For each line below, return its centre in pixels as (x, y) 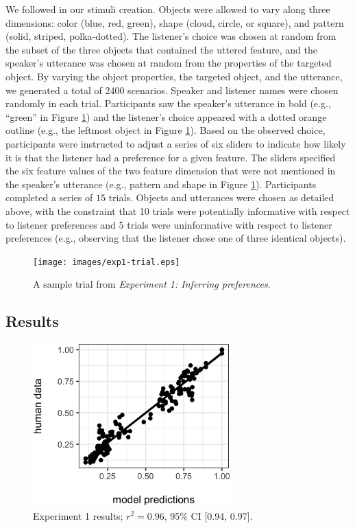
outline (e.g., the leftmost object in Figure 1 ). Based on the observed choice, (166, 130)
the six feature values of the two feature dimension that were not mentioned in (171, 171)
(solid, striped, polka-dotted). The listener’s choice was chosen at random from (171, 36)
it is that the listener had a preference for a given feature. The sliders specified (171, 157)
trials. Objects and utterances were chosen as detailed (221, 197)
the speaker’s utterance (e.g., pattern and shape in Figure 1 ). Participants (161, 184)
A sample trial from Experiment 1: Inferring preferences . (152, 284)
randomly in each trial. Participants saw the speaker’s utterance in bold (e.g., (168, 103)
